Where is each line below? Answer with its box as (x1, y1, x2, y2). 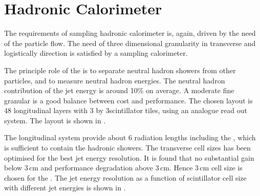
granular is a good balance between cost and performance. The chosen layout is (4, 95, 253, 105)
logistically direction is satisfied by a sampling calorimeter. (4, 48, 188, 58)
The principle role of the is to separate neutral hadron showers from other (4, 64, 236, 75)
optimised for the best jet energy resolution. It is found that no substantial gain (4, 152, 254, 163)
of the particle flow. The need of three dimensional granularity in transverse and (4, 37, 256, 48)
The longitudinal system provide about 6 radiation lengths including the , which (4, 132, 256, 143)
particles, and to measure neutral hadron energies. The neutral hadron (4, 75, 225, 85)
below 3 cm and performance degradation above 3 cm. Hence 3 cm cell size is (4, 162, 243, 173)
